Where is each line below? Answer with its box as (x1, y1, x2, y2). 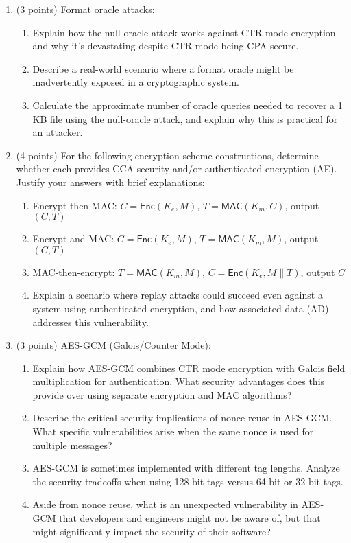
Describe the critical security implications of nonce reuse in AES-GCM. (32, 411, 332, 425)
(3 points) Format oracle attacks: (16, 2, 155, 16)
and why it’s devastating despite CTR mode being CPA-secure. (32, 38, 299, 53)
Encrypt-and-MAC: (32, 231, 114, 246)
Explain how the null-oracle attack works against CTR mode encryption (32, 25, 336, 39)
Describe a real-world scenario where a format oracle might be (32, 61, 294, 76)
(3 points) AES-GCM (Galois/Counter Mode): (16, 338, 211, 352)
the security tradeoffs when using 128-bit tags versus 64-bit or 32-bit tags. (32, 474, 343, 488)
